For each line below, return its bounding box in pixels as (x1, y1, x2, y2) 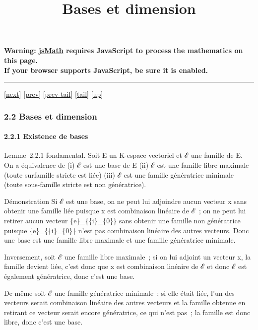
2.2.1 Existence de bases (4, 131, 88, 141)
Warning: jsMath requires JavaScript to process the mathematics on (4, 45, 243, 56)
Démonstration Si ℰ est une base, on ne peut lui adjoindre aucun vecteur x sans (4, 196, 247, 206)
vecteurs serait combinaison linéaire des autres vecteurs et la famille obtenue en (4, 297, 246, 308)
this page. (4, 55, 38, 65)
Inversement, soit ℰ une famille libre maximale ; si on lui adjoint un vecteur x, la (4, 251, 251, 262)
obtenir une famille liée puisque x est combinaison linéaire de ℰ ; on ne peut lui (4, 205, 246, 216)
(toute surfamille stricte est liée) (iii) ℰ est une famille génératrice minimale (4, 169, 234, 180)
